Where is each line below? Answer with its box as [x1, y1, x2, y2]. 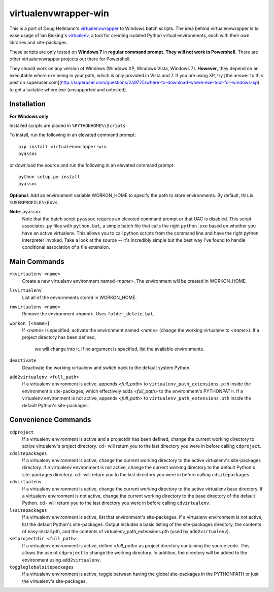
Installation [9, 100, 46, 109]
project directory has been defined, [22, 334, 96, 340]
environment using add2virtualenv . [22, 556, 101, 563]
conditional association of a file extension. [22, 244, 110, 250]
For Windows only [9, 113, 49, 119]
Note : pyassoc [9, 209, 42, 215]
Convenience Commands [9, 415, 91, 424]
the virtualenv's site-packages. [22, 578, 87, 584]
